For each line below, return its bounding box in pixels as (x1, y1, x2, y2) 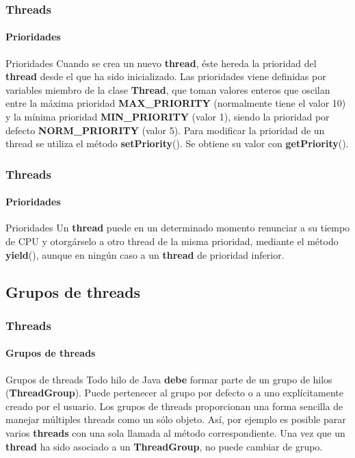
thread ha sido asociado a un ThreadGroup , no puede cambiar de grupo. (5, 439, 323, 453)
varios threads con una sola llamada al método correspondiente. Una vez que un (5, 426, 345, 440)
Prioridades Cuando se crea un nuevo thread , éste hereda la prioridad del (5, 55, 317, 70)
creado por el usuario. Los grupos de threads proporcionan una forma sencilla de (5, 398, 343, 413)
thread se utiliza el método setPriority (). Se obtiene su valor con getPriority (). (5, 136, 349, 151)
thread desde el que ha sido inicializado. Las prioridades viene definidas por (5, 69, 326, 84)
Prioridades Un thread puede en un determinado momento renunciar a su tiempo (5, 220, 350, 235)
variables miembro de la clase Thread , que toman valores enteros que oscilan (5, 82, 330, 97)
